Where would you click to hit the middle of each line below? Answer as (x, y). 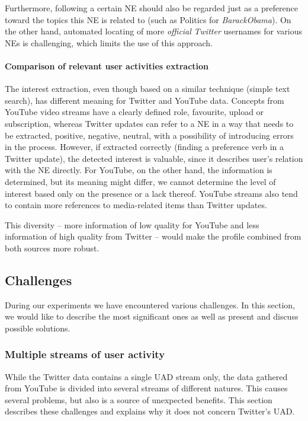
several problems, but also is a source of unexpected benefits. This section (139, 399)
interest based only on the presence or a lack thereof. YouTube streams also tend (151, 193)
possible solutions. (38, 328)
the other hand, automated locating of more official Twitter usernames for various (154, 31)
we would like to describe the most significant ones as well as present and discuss (152, 316)
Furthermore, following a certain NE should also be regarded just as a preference (151, 8)
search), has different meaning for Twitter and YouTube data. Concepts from (145, 100)
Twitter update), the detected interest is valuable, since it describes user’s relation (154, 158)
